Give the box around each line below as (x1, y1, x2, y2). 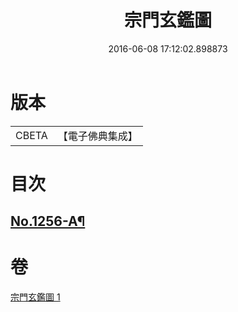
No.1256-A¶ (10, 213, 86, 230)
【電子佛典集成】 (57, 129, 138, 143)
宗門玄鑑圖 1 (10, 291, 61, 303)
